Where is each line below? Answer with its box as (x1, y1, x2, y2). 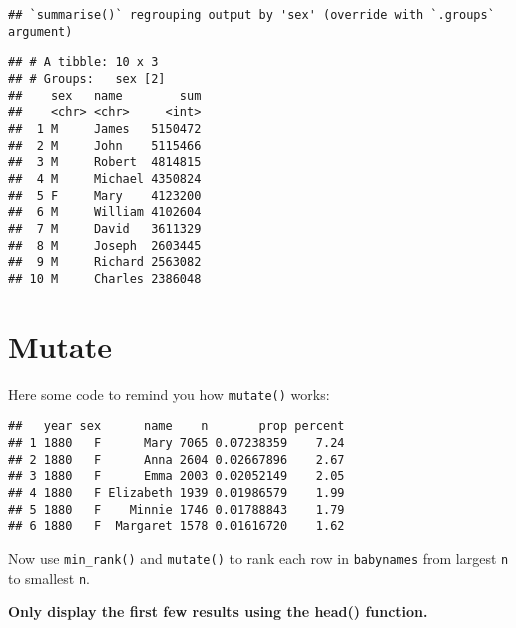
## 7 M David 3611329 (8, 221, 202, 236)
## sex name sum (8, 88, 202, 103)
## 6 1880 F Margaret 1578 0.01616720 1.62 (8, 519, 345, 534)
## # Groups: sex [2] (8, 71, 166, 86)
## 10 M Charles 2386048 (8, 271, 202, 286)
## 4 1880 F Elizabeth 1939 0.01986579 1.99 (8, 485, 345, 500)
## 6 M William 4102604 (8, 205, 202, 220)
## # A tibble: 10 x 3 (8, 55, 159, 70)
